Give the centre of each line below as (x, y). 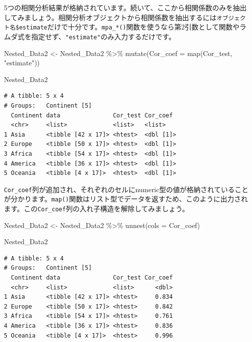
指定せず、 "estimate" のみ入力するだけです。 (103, 36)
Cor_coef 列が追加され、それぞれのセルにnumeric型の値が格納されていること (126, 189)
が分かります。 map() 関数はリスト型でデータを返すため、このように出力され (126, 199)
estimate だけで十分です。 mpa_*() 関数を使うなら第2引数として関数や (129, 27)
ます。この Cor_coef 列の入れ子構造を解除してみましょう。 (97, 208)
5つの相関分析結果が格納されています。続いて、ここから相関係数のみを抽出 (126, 7)
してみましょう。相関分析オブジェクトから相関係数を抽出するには (110, 17)
